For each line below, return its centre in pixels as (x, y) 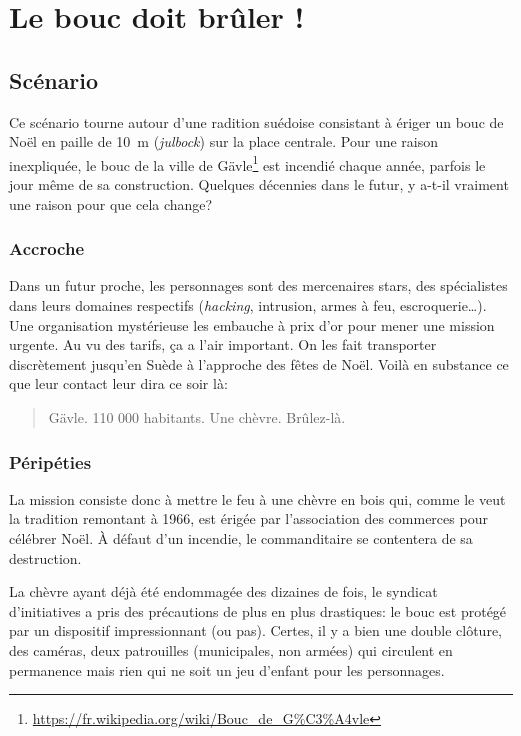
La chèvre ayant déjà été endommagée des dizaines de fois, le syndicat (223, 591)
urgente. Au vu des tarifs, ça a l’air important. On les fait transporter (223, 344)
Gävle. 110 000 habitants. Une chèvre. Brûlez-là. (197, 416)
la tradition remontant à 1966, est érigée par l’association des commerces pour (248, 518)
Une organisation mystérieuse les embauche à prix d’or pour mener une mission (252, 324)
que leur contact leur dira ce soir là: (118, 383)
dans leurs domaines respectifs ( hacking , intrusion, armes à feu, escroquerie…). (248, 305)
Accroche (47, 248)
